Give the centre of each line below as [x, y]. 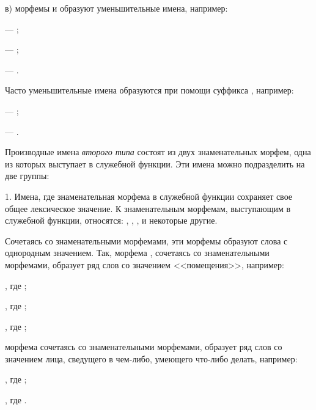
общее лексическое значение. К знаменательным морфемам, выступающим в [148, 208]
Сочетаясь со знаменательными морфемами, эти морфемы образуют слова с [146, 240]
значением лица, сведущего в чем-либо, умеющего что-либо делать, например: [151, 358]
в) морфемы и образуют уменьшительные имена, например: [116, 8]
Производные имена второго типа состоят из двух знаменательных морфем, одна [158, 152]
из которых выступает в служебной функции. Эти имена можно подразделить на [155, 163]
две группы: [27, 176]
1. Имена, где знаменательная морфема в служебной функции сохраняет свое [149, 196]
